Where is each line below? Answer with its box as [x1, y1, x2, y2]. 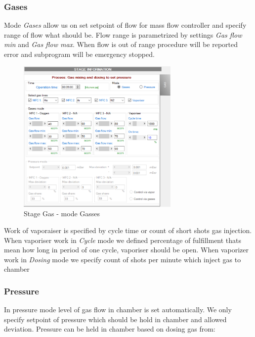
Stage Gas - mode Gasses [24, 208, 100, 219]
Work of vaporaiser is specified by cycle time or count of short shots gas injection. [4, 225, 252, 236]
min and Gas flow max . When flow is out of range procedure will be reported [4, 39, 238, 49]
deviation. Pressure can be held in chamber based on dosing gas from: [4, 324, 215, 334]
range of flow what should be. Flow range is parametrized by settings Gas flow [4, 29, 242, 40]
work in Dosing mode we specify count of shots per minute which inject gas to [4, 254, 241, 264]
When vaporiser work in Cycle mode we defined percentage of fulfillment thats [4, 235, 242, 245]
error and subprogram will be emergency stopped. [4, 49, 155, 59]
